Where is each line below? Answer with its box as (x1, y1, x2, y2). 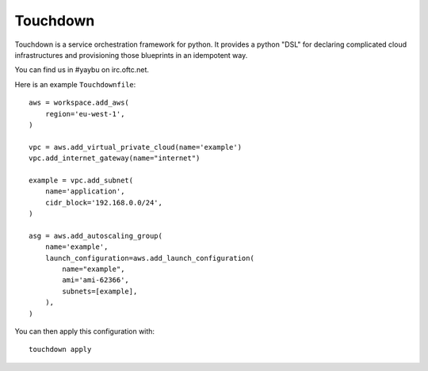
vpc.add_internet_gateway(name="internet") (29, 154, 201, 163)
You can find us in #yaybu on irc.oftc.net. (14, 65, 150, 75)
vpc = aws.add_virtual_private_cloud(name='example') (29, 143, 242, 151)
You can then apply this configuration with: (14, 326, 155, 336)
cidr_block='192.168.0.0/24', (44, 198, 162, 207)
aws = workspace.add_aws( (29, 98, 130, 107)
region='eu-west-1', (44, 109, 125, 118)
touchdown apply (29, 345, 92, 354)
